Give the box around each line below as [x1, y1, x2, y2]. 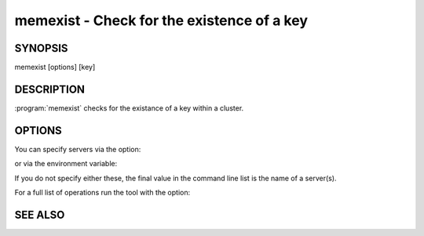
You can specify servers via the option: [14, 144, 141, 154]
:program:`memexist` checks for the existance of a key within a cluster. [14, 103, 244, 113]
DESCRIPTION [14, 82, 86, 96]
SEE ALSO [14, 208, 65, 221]
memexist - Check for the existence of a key [14, 12, 308, 29]
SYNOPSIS [14, 42, 68, 55]
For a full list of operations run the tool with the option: [14, 188, 191, 198]
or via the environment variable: [14, 159, 118, 169]
